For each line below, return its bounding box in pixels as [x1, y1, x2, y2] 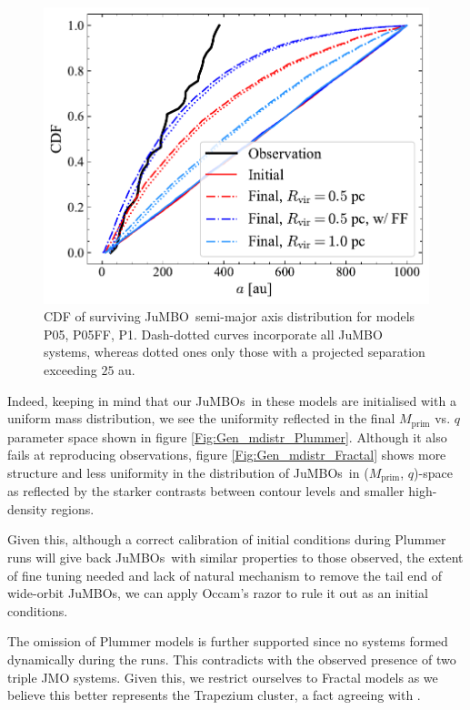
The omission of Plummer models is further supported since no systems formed [7, 632, 448, 651]
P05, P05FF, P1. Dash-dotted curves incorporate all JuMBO [44, 324, 383, 343]
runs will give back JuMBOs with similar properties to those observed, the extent [7, 547, 464, 566]
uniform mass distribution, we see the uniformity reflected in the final [7, 409, 395, 428]
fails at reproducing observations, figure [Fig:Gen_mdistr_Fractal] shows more [7, 445, 446, 464]
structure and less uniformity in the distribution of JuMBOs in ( [7, 462, 369, 482]
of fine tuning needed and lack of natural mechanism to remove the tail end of [7, 565, 443, 584]
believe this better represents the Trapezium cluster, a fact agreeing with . [7, 685, 421, 705]
